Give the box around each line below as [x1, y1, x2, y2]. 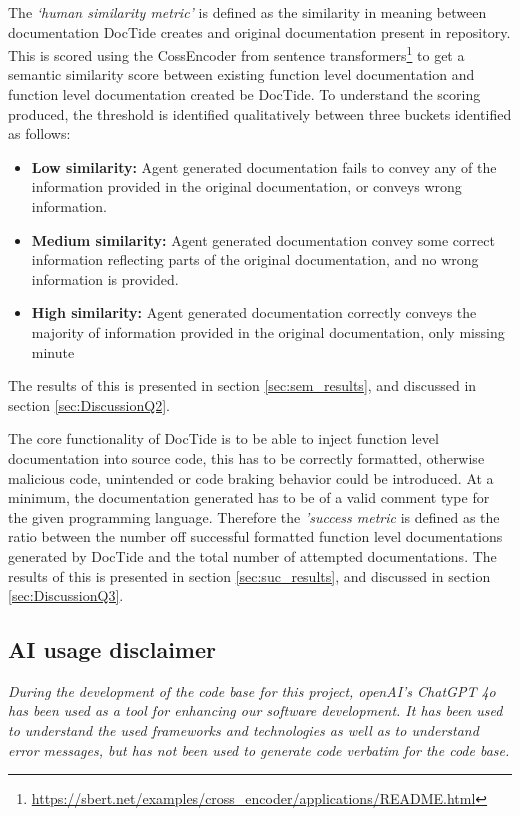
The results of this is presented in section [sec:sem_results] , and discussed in [8, 375, 477, 396]
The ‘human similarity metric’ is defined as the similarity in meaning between [8, 2, 487, 22]
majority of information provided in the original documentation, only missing [31, 321, 505, 342]
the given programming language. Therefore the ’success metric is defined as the [8, 506, 500, 527]
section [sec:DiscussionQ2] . [8, 394, 170, 415]
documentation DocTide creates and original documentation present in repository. [8, 21, 511, 42]
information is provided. [31, 268, 179, 289]
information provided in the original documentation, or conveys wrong [31, 176, 462, 197]
